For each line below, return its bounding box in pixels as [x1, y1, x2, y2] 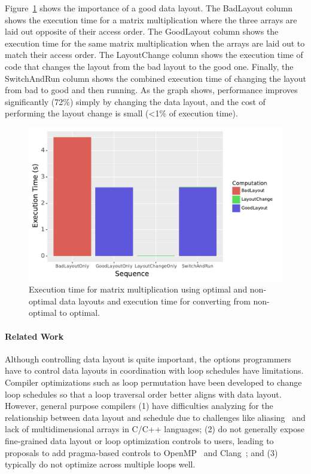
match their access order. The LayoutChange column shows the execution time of [5, 48, 303, 61]
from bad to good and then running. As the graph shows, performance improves [5, 84, 298, 96]
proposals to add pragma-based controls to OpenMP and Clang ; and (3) [5, 446, 278, 458]
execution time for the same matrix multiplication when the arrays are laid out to [5, 36, 305, 49]
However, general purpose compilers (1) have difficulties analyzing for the [5, 399, 273, 412]
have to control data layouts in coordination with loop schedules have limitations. [5, 364, 304, 377]
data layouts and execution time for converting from [59, 294, 251, 307]
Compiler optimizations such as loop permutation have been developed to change [5, 376, 302, 389]
